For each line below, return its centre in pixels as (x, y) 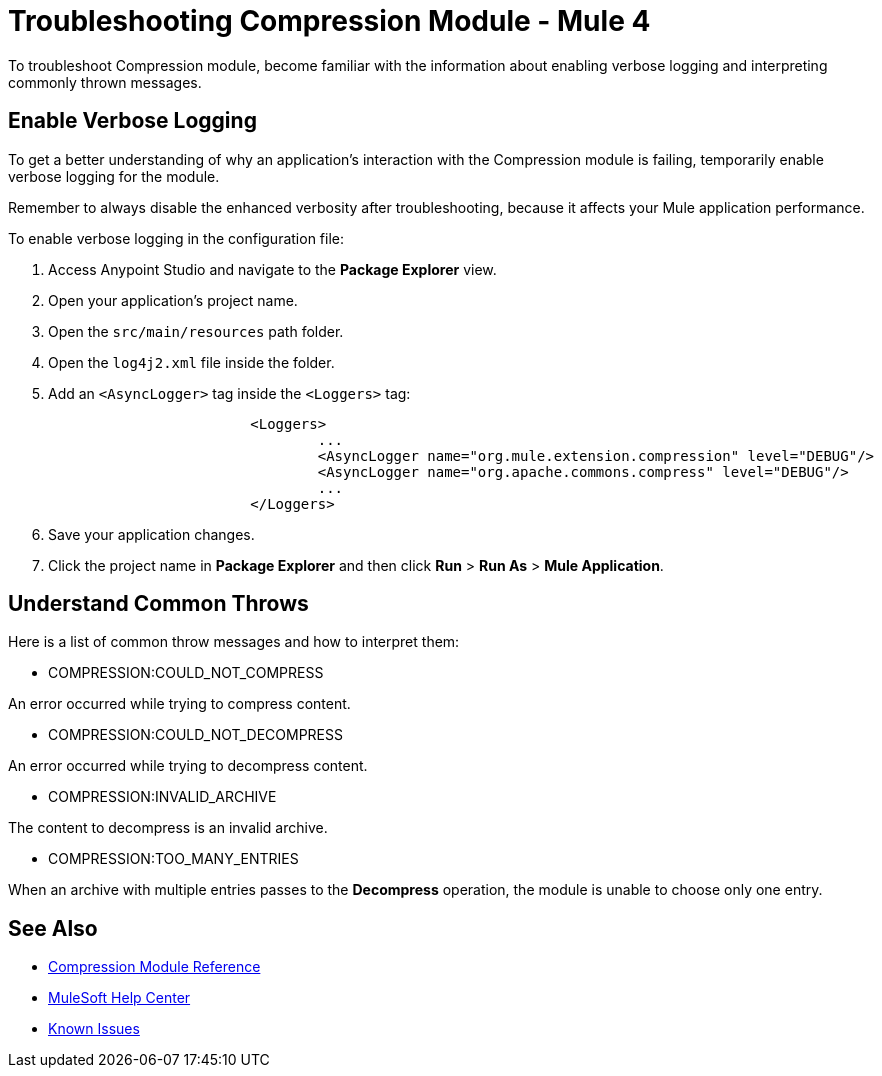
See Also (53, 928)
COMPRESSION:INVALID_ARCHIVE (162, 797)
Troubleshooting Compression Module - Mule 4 (329, 21)
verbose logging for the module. (114, 176)
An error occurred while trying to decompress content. (188, 766)
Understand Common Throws (158, 604)
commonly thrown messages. (105, 82)
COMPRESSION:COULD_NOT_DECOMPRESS (195, 735)
